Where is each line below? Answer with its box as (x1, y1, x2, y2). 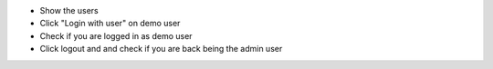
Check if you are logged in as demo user (39, 30, 193, 41)
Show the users (39, 5, 100, 15)
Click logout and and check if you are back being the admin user (39, 44, 283, 54)
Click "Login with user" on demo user (39, 18, 181, 29)
